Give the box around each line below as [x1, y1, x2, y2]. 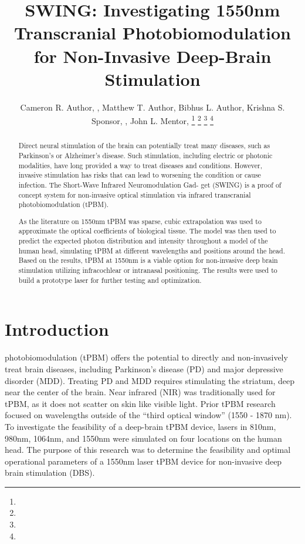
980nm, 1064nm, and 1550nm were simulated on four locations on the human [5, 432, 282, 444]
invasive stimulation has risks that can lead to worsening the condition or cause [18, 170, 261, 180]
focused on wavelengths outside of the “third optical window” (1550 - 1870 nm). [5, 409, 292, 421]
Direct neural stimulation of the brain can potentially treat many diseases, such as [18, 141, 270, 151]
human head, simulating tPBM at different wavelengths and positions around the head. [18, 245, 285, 255]
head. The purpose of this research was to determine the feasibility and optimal [5, 443, 291, 456]
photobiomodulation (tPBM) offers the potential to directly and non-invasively [5, 351, 288, 363]
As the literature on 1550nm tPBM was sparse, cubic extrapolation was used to [18, 216, 262, 226]
